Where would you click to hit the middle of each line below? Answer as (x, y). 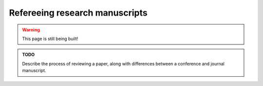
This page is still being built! (50, 39)
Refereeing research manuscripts (78, 13)
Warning (31, 30)
